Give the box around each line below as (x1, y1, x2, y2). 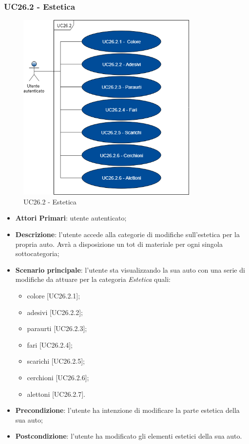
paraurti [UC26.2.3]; (27, 323, 87, 333)
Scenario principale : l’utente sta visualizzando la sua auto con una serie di (15, 264, 245, 275)
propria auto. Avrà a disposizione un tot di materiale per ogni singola (15, 239, 223, 249)
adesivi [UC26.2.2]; (27, 307, 83, 317)
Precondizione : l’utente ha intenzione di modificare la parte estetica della (15, 405, 240, 415)
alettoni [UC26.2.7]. (27, 388, 85, 399)
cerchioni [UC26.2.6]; (27, 372, 89, 383)
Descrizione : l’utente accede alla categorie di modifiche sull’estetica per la (15, 229, 240, 240)
